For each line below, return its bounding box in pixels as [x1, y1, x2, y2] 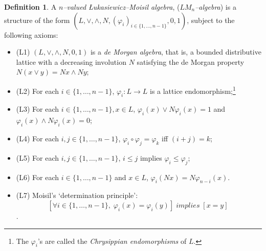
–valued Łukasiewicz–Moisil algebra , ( [63, 2, 180, 12]
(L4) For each [16, 133, 59, 144]
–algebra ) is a [195, 2, 236, 12]
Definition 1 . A [4, 2, 57, 12]
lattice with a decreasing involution [16, 56, 126, 67]
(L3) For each [16, 104, 59, 114]
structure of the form [4, 14, 70, 25]
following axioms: [4, 29, 58, 40]
